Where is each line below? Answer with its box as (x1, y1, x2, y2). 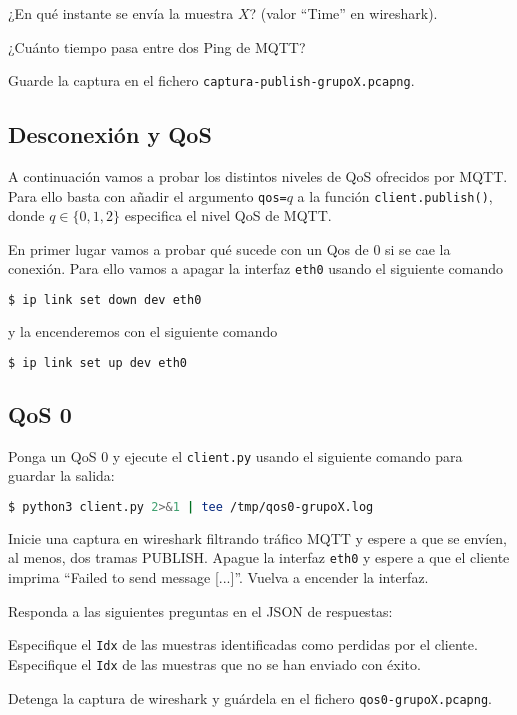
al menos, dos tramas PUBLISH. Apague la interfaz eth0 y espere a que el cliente (8, 547, 510, 568)
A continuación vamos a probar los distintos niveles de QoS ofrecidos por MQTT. (8, 166, 508, 187)
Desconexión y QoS (8, 119, 212, 150)
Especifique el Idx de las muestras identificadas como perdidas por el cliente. (8, 634, 478, 655)
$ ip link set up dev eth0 (8, 355, 187, 370)
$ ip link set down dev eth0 (8, 293, 202, 308)
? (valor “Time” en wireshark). (249, 3, 438, 23)
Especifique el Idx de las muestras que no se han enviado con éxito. (8, 653, 421, 674)
